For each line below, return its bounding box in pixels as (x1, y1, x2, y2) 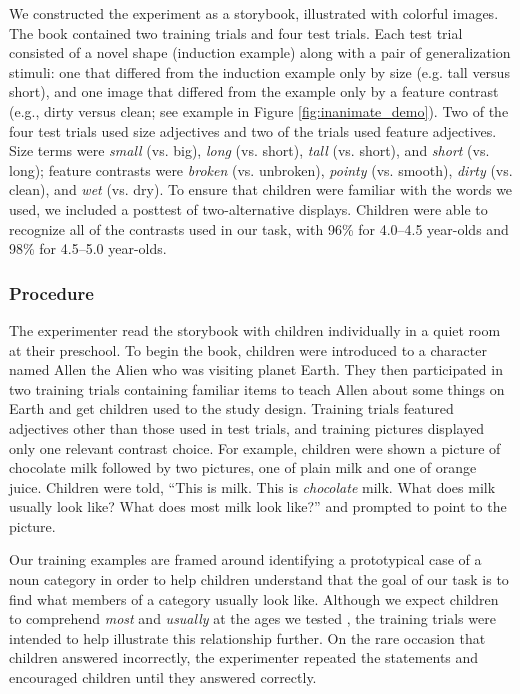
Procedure (9, 280, 94, 305)
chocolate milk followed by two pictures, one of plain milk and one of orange (9, 457, 477, 478)
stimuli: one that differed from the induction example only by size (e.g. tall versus (9, 61, 510, 82)
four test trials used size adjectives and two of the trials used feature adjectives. (9, 120, 497, 141)
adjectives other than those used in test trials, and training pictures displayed (9, 417, 485, 438)
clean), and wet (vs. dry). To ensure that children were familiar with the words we (9, 179, 513, 200)
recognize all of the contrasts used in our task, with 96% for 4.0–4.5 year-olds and (9, 218, 509, 239)
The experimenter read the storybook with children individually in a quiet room (9, 319, 501, 340)
